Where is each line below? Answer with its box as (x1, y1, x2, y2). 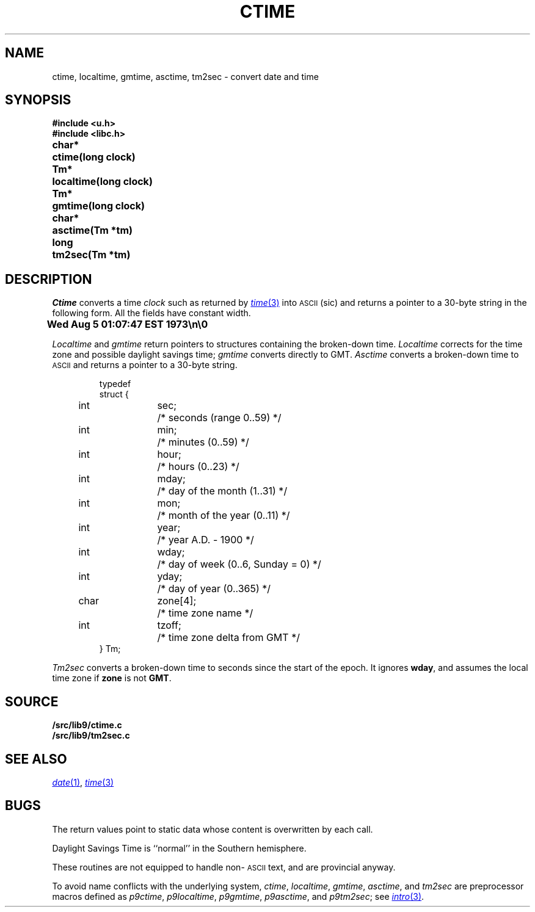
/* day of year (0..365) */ (157, 582, 271, 595)
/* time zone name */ (157, 607, 253, 620)
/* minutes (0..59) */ (157, 436, 249, 449)
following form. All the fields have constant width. (52, 308, 251, 319)
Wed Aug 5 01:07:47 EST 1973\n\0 (46, 318, 208, 331)
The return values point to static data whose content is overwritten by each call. (52, 823, 373, 834)
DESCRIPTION (5, 271, 92, 287)
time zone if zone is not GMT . (52, 673, 172, 684)
